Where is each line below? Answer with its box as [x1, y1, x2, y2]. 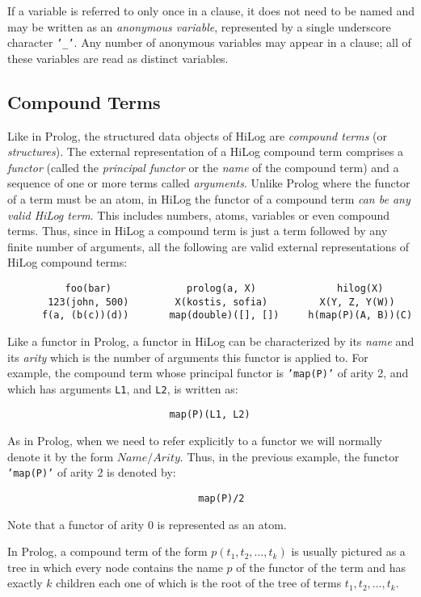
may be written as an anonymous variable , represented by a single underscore [7, 18, 391, 35]
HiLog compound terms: [7, 254, 128, 271]
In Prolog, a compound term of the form [7, 543, 208, 560]
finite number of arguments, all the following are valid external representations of [7, 238, 410, 254]
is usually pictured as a [291, 543, 406, 560]
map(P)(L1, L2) [169, 409, 250, 421]
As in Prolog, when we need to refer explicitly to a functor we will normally [7, 432, 383, 449]
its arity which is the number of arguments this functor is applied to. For [7, 348, 368, 365]
